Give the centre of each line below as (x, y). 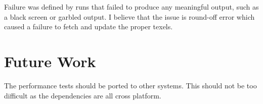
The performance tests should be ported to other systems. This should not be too (130, 85)
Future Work (50, 61)
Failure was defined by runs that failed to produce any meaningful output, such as (131, 7)
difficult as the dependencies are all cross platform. (83, 95)
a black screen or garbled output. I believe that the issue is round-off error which (129, 16)
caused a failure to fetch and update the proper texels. (89, 27)
